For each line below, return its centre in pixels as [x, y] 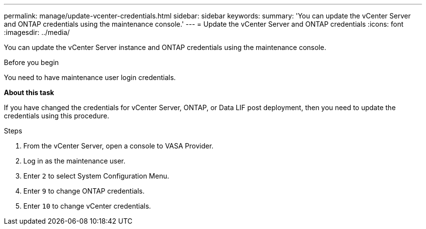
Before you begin [31, 62]
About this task [29, 92]
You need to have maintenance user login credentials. [90, 77]
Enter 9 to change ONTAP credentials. [84, 191]
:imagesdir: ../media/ [37, 32]
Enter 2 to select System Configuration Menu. [96, 176]
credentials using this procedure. [57, 116]
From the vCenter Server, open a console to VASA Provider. [118, 146]
